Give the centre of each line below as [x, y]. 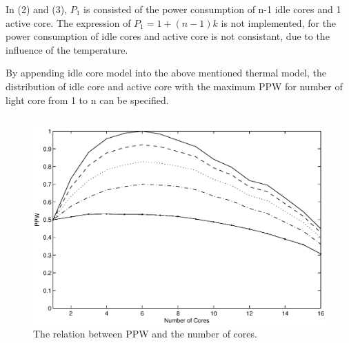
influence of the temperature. [67, 49]
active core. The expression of [68, 22]
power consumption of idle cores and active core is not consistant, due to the [168, 36]
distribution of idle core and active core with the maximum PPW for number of [174, 86]
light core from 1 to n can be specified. [87, 100]
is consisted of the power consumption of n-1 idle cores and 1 [212, 9]
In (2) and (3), [37, 9]
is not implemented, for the [279, 22]
